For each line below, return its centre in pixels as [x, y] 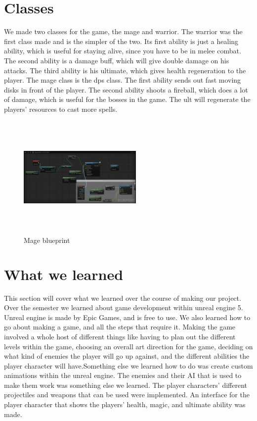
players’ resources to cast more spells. [61, 109]
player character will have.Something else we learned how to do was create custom [128, 365]
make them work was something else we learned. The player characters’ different [126, 385]
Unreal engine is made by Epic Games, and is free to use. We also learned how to [127, 317]
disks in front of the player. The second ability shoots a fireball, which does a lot [126, 89]
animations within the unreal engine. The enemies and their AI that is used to [123, 375]
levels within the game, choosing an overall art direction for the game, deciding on [128, 346]
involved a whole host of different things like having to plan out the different [120, 336]
